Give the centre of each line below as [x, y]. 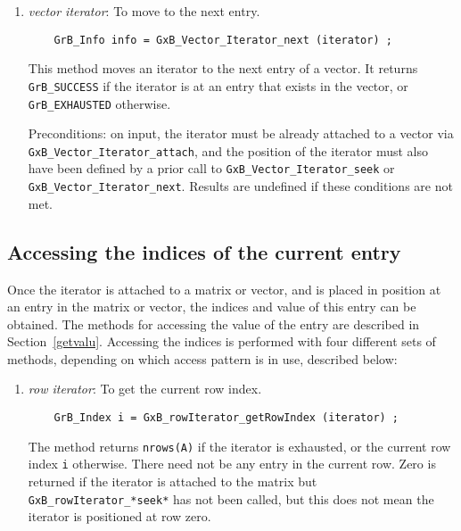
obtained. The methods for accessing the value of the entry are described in [214, 324]
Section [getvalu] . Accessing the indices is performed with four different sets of [222, 341]
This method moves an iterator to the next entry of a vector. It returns [223, 68]
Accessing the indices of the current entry [204, 251]
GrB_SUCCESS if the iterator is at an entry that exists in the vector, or [218, 85]
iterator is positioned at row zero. [119, 516]
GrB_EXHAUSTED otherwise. [99, 103]
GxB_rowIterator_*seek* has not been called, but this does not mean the [231, 498]
